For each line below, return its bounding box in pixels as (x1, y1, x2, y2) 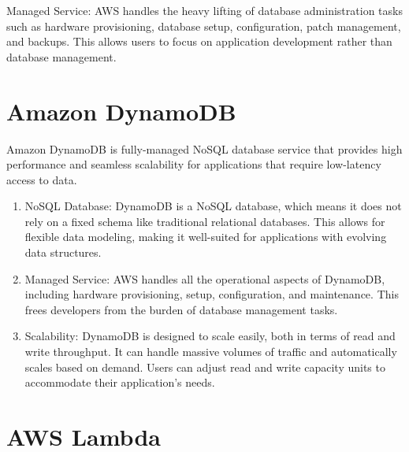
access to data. (6, 171, 77, 187)
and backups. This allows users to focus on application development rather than (6, 33, 392, 50)
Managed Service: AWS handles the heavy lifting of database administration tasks (6, 2, 403, 18)
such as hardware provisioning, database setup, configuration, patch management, (6, 17, 401, 34)
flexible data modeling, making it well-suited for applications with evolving (24, 228, 387, 245)
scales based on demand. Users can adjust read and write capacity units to (24, 358, 385, 375)
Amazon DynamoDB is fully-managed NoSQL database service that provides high (6, 140, 403, 157)
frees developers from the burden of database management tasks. (24, 301, 338, 317)
